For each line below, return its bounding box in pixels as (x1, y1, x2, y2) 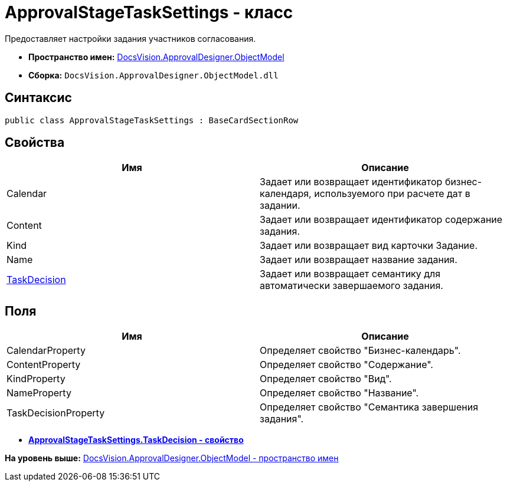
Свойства (5, 135, 65, 150)
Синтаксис (5, 90, 72, 106)
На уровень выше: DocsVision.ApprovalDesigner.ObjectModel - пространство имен (5, 453, 339, 464)
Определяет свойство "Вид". (260, 373, 392, 385)
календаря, (260, 188, 312, 200)
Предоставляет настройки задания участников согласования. (5, 33, 256, 44)
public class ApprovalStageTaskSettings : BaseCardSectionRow (5, 115, 299, 125)
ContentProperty (6, 359, 81, 371)
